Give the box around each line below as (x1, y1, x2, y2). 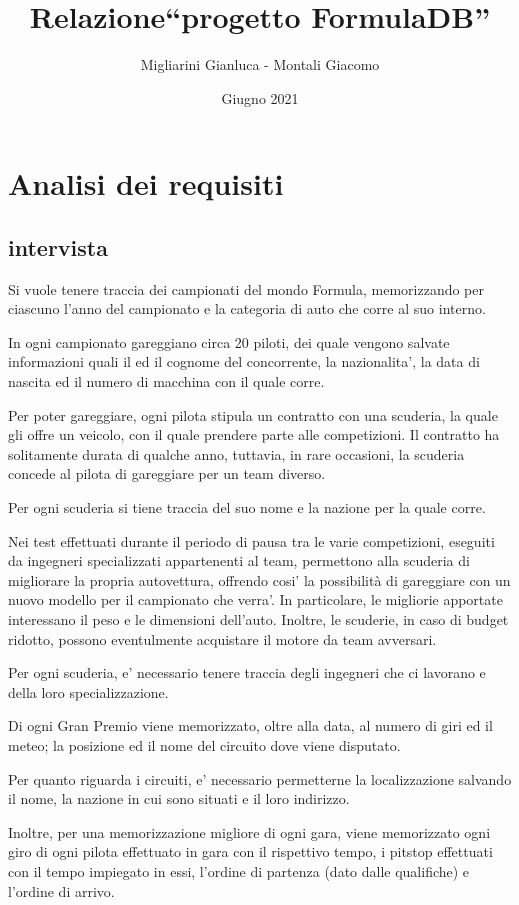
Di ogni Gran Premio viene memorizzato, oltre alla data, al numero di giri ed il (8, 715, 493, 736)
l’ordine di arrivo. (8, 880, 115, 901)
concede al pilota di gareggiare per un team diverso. (8, 463, 326, 484)
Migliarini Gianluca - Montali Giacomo (140, 54, 380, 75)
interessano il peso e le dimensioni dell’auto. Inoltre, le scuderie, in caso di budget (8, 609, 509, 630)
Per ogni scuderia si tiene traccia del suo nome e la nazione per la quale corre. (8, 497, 486, 518)
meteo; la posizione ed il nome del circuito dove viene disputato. (8, 734, 401, 755)
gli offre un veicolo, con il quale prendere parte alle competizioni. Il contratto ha (8, 424, 500, 445)
